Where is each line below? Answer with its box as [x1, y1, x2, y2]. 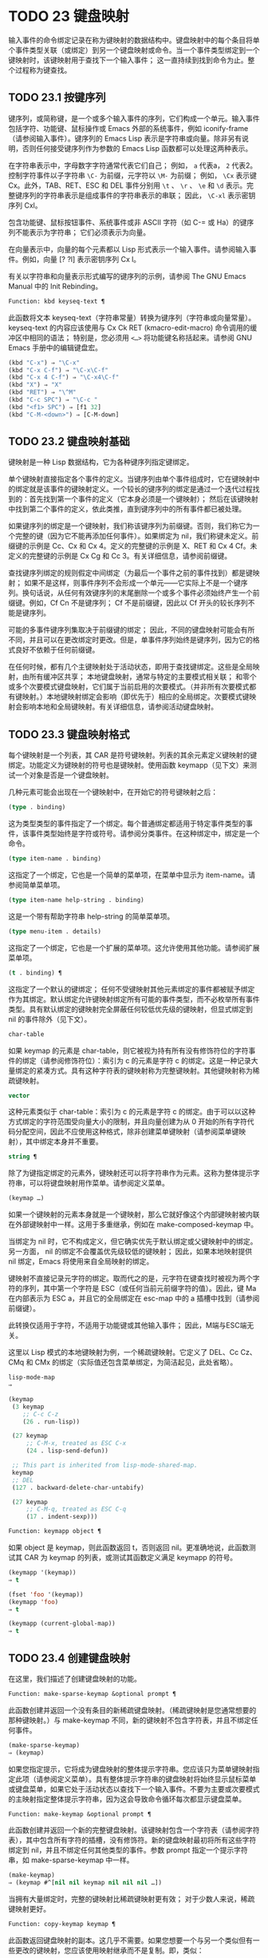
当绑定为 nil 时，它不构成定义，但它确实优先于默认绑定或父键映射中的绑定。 [8, 1237, 258, 1246]
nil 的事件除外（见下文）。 [8, 1014, 92, 1023]
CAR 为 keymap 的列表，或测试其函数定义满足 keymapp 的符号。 [23, 1553, 238, 1562]
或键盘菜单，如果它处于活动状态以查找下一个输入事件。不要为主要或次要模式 [8, 1784, 260, 1793]
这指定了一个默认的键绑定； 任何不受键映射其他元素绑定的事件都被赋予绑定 [8, 984, 255, 994]
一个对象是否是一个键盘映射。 [14, 770, 113, 780]
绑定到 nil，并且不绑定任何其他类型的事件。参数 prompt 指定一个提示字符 [8, 1845, 249, 1855]
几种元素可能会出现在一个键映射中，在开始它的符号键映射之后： [8, 788, 218, 797]
